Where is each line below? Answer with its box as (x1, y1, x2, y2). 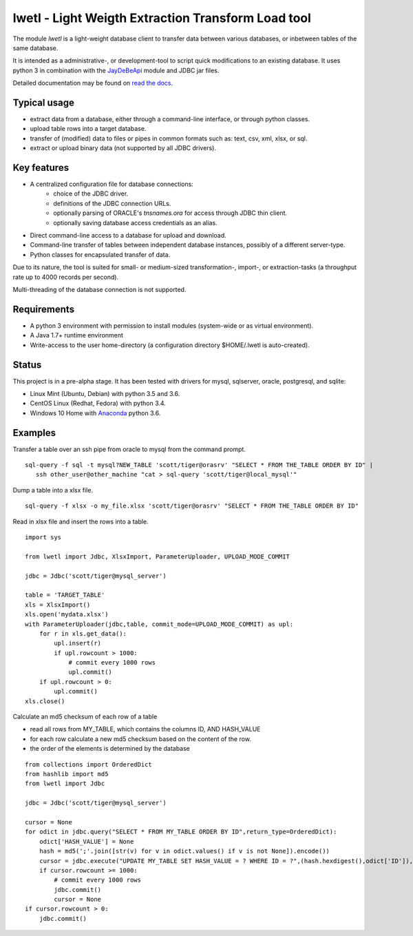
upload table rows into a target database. (30, 125, 147, 133)
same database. (12, 43, 59, 52)
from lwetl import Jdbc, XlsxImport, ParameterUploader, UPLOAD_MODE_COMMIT (25, 552, 290, 561)
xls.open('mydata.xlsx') (25, 610, 109, 618)
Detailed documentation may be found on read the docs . (12, 79, 173, 87)
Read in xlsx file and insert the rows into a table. (12, 517, 149, 526)
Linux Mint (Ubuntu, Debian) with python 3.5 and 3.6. (30, 389, 180, 397)
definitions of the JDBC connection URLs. (53, 199, 171, 207)
